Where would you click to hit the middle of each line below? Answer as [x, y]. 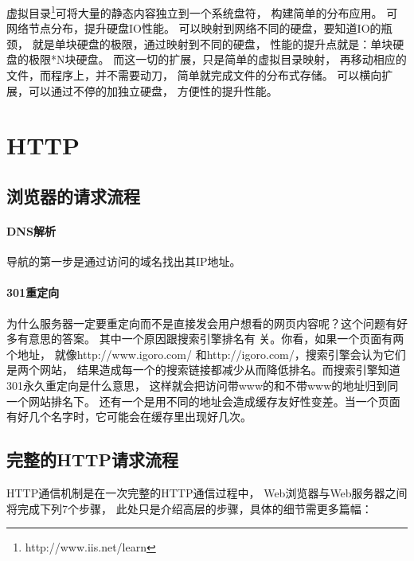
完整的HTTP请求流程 [93, 460]
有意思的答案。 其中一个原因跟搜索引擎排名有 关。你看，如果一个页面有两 [211, 339]
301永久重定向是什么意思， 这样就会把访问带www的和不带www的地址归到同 [203, 385]
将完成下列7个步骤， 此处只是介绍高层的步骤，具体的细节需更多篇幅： [189, 508]
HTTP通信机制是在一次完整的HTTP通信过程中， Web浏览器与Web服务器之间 [207, 492]
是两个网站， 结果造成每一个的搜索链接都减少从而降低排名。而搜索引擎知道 [203, 370]
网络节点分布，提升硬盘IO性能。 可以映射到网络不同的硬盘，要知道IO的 [194, 28]
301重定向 [33, 292]
